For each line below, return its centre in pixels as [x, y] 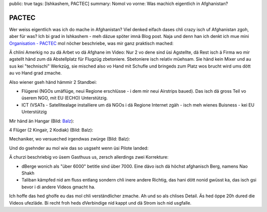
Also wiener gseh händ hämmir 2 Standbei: [53, 82]
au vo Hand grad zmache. [35, 73]
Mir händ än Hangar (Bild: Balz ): [42, 121]
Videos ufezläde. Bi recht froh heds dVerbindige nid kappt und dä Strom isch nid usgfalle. [100, 203]
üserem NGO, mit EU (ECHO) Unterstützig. [65, 98]
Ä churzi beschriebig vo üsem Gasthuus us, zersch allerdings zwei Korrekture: [89, 157]
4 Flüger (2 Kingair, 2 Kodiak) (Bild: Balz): [51, 130]
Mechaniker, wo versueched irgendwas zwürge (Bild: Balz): [70, 139]
